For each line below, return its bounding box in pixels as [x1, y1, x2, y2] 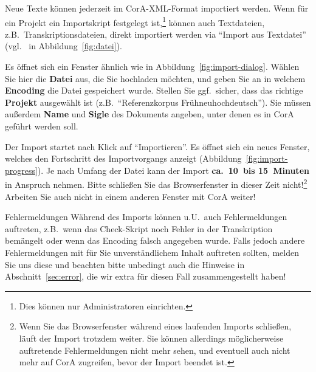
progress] [5, 164, 38, 176]
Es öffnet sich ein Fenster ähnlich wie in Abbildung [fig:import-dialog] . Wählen [5, 60, 300, 73]
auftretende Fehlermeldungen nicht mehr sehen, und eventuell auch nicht [19, 343, 290, 356]
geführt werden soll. [5, 120, 78, 132]
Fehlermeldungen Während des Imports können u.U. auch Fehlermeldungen [5, 210, 287, 223]
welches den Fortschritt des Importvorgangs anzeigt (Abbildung [5, 152, 242, 165]
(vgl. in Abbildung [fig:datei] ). [5, 40, 122, 52]
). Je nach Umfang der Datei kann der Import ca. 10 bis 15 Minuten [37, 164, 309, 176]
